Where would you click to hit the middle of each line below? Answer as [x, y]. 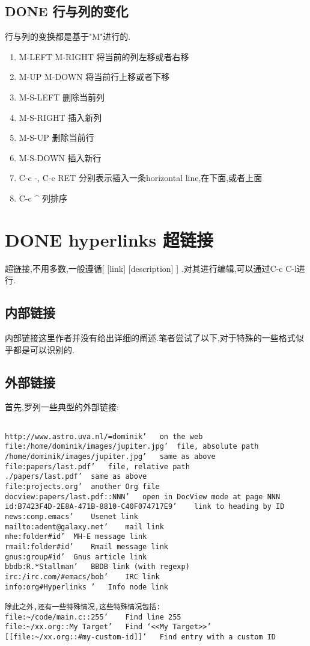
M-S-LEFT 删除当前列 [62, 97]
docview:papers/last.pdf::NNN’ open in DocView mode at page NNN [143, 497]
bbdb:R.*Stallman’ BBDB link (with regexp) [97, 567]
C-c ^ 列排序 [43, 198]
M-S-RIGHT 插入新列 [60, 117]
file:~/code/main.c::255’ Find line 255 [93, 617]
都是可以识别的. [44, 349]
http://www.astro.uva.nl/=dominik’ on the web [104, 436]
